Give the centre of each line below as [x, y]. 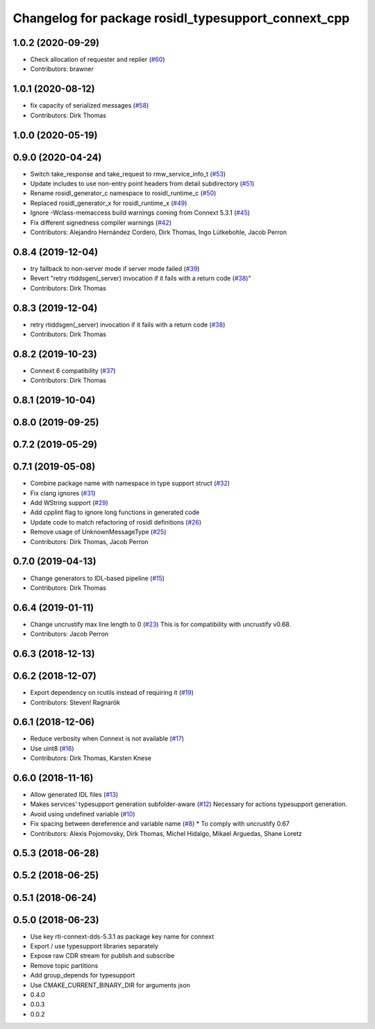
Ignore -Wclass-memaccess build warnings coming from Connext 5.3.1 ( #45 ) [140, 213]
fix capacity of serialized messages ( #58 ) [90, 106]
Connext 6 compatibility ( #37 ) [73, 370]
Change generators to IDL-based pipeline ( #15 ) [97, 578]
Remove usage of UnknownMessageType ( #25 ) [98, 532]
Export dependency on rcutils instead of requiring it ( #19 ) [112, 693]
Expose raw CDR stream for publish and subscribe [102, 956]
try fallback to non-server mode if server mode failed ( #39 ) [115, 268]
